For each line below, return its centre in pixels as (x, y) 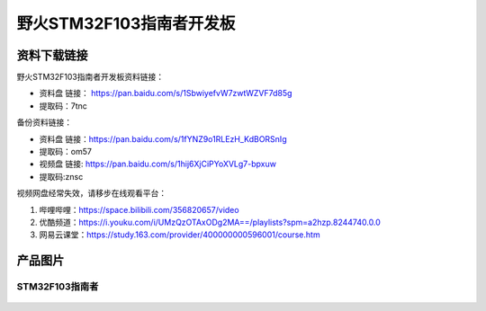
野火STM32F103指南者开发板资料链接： (90, 77)
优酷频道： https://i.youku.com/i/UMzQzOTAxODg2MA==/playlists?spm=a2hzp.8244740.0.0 (210, 222)
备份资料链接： (44, 122)
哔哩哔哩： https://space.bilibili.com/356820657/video (139, 209)
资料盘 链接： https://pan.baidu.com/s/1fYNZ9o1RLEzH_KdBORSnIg (163, 138)
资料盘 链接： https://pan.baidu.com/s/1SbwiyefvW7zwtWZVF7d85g (166, 93)
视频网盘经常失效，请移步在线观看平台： (91, 193)
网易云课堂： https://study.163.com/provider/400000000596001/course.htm (180, 235)
